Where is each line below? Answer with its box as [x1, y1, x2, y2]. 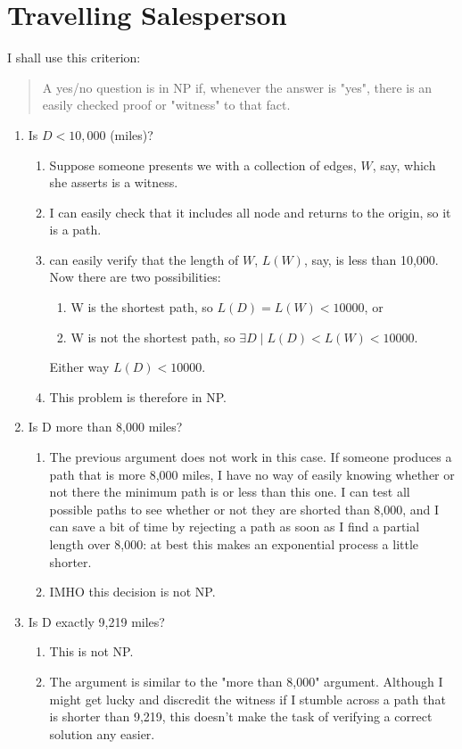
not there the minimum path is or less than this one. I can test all [49, 482, 410, 501]
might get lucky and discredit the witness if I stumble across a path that [49, 689, 446, 708]
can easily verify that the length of [49, 250, 239, 268]
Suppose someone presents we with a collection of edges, [49, 155, 357, 174]
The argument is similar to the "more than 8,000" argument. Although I [49, 671, 443, 690]
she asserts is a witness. [49, 173, 178, 192]
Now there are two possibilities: [49, 267, 221, 286]
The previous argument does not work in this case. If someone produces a [49, 448, 452, 466]
